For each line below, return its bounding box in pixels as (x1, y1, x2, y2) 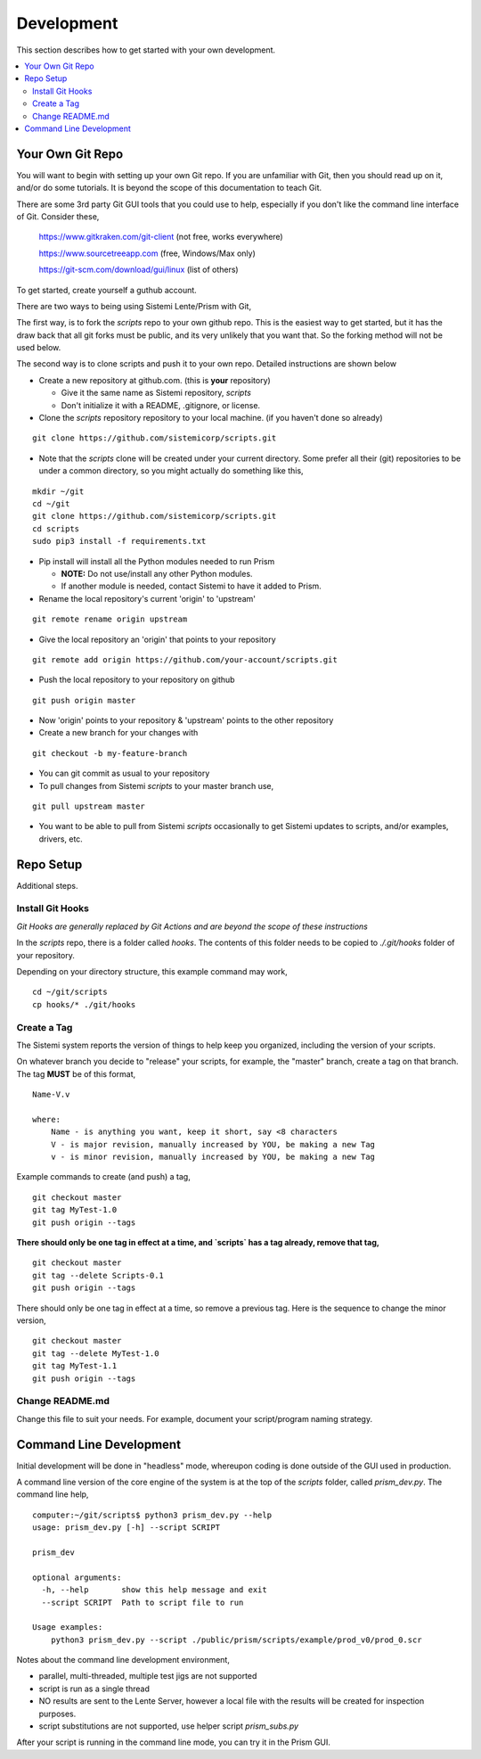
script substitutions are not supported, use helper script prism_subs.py (38, 1721, 298, 1731)
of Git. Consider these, (16, 210, 100, 222)
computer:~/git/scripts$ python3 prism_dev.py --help (32, 1509, 272, 1520)
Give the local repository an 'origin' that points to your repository (38, 634, 276, 645)
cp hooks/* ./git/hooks (32, 999, 136, 1009)
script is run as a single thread (38, 1683, 151, 1694)
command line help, (16, 1489, 89, 1500)
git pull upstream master (32, 801, 146, 811)
